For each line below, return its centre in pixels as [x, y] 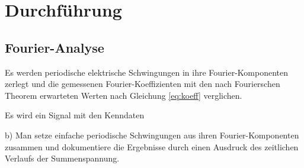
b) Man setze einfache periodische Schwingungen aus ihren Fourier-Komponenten [152, 135]
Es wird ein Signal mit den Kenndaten [75, 115]
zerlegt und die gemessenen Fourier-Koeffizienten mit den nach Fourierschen [143, 84]
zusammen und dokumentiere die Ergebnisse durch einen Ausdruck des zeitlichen [152, 146]
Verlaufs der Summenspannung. [62, 158]
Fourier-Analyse [55, 47]
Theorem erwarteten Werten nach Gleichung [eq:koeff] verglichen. [124, 95]
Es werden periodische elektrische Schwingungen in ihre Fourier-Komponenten [147, 72]
